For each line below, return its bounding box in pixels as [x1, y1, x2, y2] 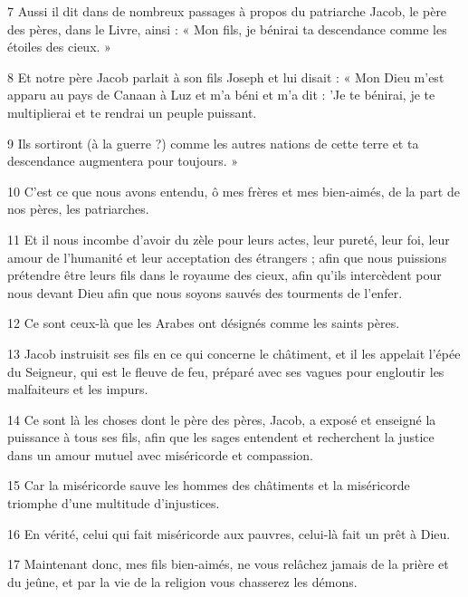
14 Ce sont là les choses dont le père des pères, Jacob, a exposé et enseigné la [7, 409, 436, 428]
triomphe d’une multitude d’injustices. [7, 494, 220, 513]
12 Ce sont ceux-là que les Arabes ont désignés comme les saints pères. [7, 313, 400, 332]
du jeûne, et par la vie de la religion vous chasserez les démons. [7, 572, 358, 591]
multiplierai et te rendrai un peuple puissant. [7, 102, 257, 121]
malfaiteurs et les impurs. [7, 380, 148, 399]
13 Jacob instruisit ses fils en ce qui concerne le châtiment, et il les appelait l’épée [7, 343, 461, 362]
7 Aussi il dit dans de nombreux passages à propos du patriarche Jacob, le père [7, 2, 447, 20]
